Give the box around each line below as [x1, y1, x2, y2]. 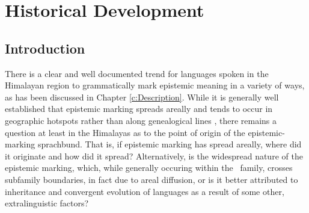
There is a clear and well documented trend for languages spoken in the [5, 67, 269, 79]
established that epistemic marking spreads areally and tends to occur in [5, 102, 273, 115]
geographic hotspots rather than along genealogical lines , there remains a [5, 114, 277, 126]
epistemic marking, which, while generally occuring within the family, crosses [5, 161, 293, 174]
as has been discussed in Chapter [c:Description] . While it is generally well [5, 90, 279, 103]
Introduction [5, 39, 85, 57]
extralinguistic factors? [5, 197, 89, 209]
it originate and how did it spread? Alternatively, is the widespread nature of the [5, 149, 303, 162]
